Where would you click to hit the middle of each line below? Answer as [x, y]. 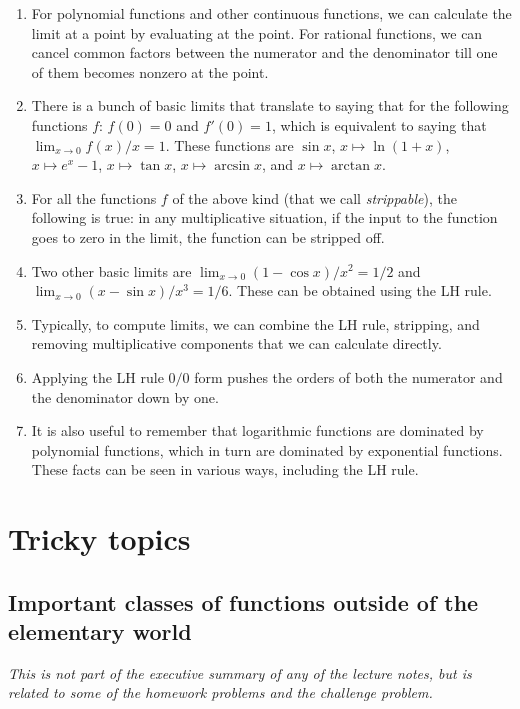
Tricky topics [99, 538]
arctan [350, 166]
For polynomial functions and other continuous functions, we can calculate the [271, 13]
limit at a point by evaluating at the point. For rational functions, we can [257, 32]
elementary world [100, 631]
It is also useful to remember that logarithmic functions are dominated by [257, 430]
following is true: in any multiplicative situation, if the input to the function [264, 217]
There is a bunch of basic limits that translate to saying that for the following [270, 105]
